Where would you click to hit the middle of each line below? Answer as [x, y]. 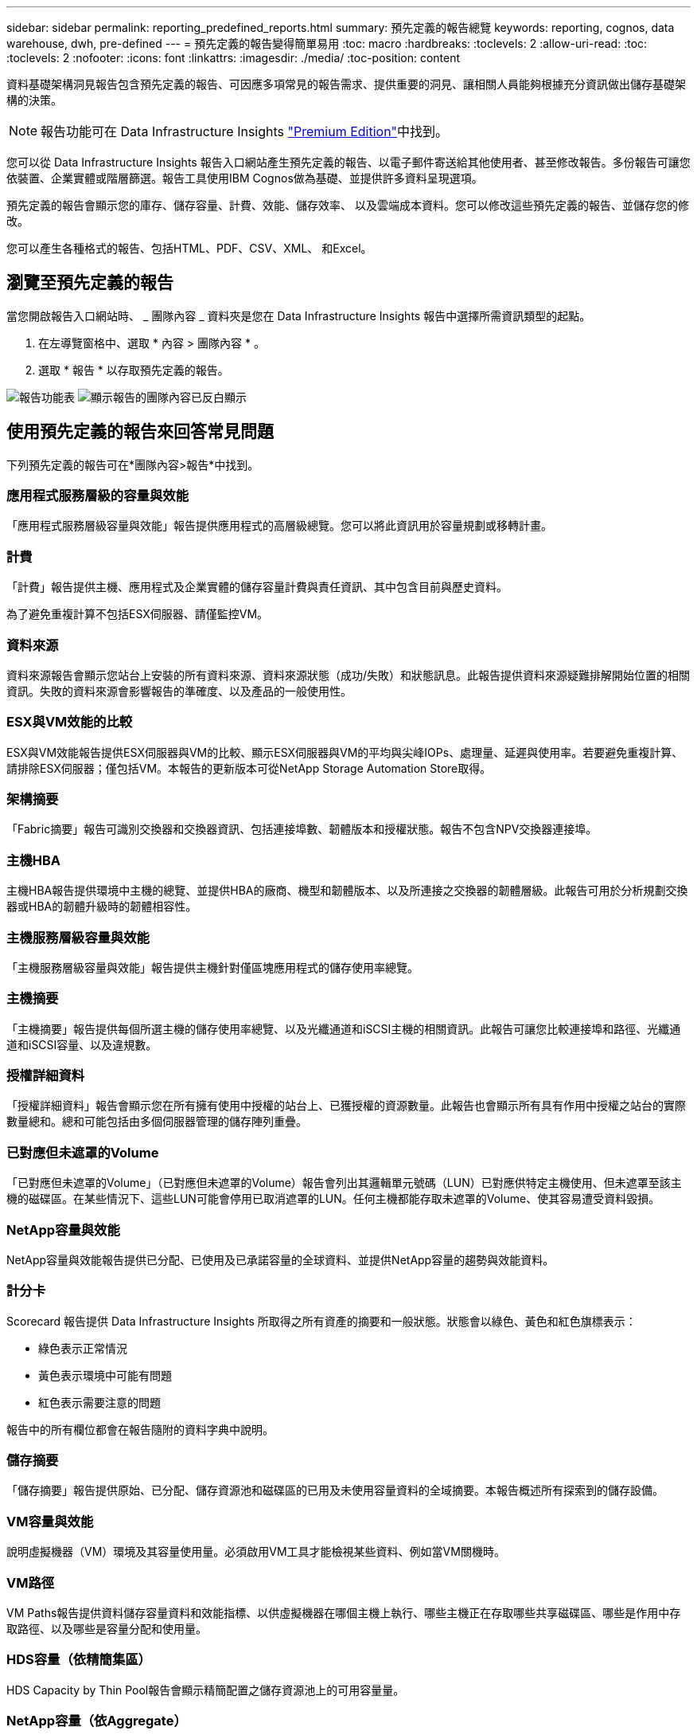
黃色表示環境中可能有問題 [105, 1375]
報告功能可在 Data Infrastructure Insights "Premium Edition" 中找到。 [245, 131]
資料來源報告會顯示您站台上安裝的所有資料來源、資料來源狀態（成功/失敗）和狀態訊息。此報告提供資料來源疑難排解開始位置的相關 [348, 675]
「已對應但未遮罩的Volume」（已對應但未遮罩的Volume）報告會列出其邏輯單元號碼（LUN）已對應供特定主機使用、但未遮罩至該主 [344, 1183]
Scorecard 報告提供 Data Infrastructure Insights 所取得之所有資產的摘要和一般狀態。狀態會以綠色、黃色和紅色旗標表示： [321, 1321]
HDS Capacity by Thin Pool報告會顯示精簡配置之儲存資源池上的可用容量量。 [206, 1690]
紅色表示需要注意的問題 [99, 1402]
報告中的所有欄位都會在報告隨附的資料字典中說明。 [140, 1429]
